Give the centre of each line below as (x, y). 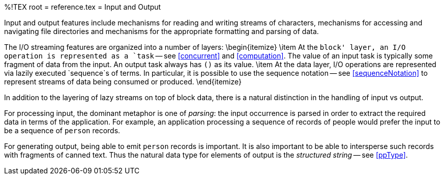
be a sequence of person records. (62, 130)
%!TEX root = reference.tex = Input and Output (83, 7)
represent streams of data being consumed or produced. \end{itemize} (123, 82)
